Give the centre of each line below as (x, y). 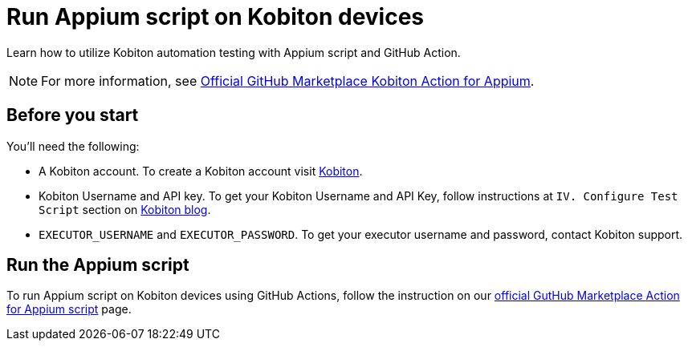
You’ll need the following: (73, 146)
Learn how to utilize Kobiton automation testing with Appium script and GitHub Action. (234, 52)
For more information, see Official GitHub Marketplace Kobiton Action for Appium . (288, 81)
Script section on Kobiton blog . (125, 209)
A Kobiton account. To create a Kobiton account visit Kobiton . (201, 171)
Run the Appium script (98, 265)
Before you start (73, 115)
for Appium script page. (69, 309)
